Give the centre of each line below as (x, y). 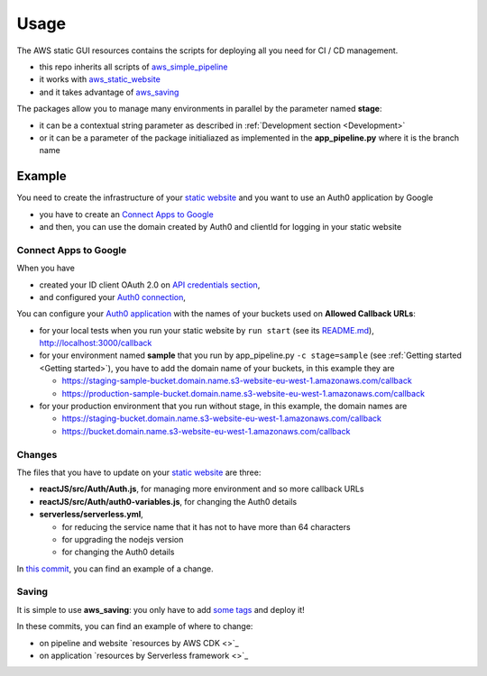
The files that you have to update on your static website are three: (139, 472)
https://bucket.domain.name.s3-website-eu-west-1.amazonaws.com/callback (206, 431)
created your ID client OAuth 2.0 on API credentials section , (150, 285)
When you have (46, 268)
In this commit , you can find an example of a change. (115, 569)
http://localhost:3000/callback (96, 343)
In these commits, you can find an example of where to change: (135, 626)
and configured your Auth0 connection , (113, 297)
